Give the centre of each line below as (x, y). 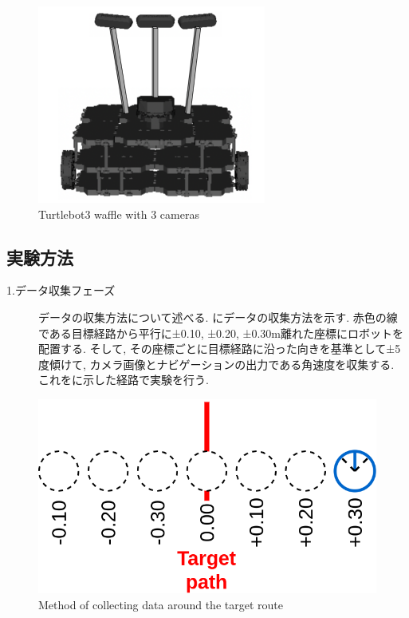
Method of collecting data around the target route (161, 604)
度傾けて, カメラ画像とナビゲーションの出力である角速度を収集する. (216, 364)
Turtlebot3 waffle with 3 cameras (119, 214)
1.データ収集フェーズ (61, 290)
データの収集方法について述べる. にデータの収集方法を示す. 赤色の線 (218, 317)
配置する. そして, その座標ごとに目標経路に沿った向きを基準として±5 (220, 349)
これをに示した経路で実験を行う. (124, 380)
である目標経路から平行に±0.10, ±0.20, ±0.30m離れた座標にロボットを (221, 333)
